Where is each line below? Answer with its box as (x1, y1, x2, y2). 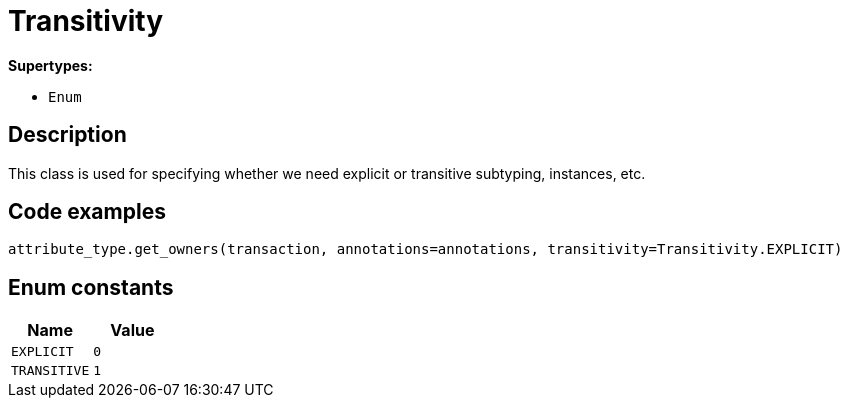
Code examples (8, 199, 166, 225)
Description (8, 122, 127, 148)
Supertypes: (8, 56, 93, 74)
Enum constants (8, 274, 174, 300)
